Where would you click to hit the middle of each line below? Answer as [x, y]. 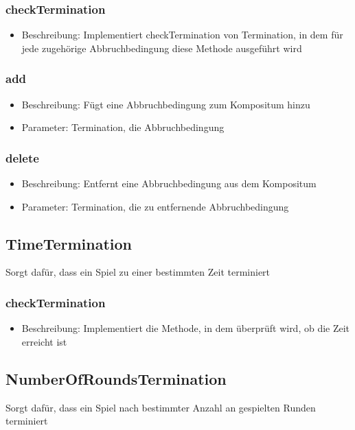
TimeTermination [69, 243]
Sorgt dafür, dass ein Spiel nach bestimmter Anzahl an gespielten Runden [161, 407]
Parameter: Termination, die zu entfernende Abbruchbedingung [155, 206]
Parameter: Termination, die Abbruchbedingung [123, 127]
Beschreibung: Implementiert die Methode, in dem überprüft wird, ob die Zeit [186, 328]
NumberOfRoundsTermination [116, 378]
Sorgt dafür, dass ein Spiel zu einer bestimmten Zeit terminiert [138, 272]
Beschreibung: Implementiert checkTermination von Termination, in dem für [182, 35]
